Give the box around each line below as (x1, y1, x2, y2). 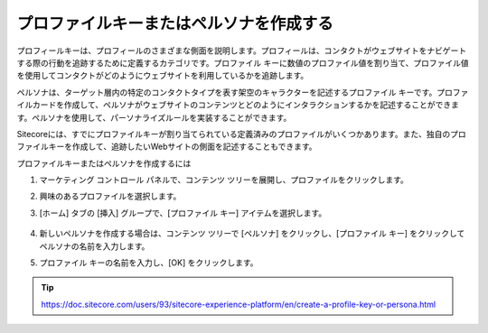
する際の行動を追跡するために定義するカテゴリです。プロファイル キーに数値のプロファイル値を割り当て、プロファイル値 (16, 57, 469, 68)
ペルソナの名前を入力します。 (39, 240, 150, 252)
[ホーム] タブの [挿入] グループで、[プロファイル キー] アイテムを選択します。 (39, 208, 327, 218)
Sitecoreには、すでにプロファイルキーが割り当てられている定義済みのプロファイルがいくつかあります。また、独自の (16, 128, 451, 139)
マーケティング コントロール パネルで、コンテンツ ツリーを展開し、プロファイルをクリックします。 (39, 174, 408, 185)
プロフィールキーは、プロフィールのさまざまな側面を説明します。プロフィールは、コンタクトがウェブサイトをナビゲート (16, 45, 467, 56)
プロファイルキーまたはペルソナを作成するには (16, 158, 192, 169)
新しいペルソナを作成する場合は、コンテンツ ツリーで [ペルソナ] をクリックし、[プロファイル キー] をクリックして (39, 228, 465, 239)
